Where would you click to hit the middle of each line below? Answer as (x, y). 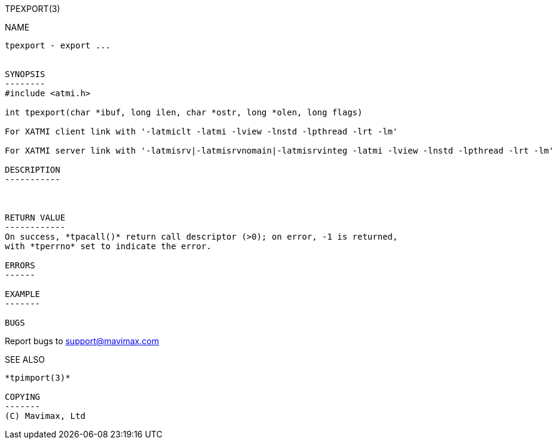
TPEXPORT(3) (33, 9)
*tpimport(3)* (38, 378)
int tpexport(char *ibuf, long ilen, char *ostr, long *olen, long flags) (184, 112)
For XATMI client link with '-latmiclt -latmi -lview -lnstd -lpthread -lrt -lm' (201, 131)
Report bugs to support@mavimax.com (82, 341)
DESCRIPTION (33, 170)
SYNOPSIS (25, 74)
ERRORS (20, 265)
